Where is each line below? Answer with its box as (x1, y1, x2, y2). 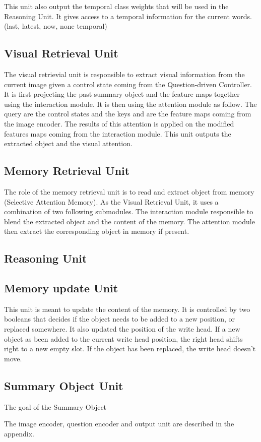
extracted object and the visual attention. (4, 138, 133, 149)
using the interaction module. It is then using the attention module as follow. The (4, 98, 257, 109)
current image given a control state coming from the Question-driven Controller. (4, 79, 252, 89)
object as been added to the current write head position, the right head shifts (4, 333, 243, 344)
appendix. (4, 428, 34, 438)
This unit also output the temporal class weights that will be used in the (4, 1, 229, 11)
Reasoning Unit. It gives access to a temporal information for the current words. (4, 11, 252, 21)
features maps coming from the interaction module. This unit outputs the (4, 128, 231, 139)
